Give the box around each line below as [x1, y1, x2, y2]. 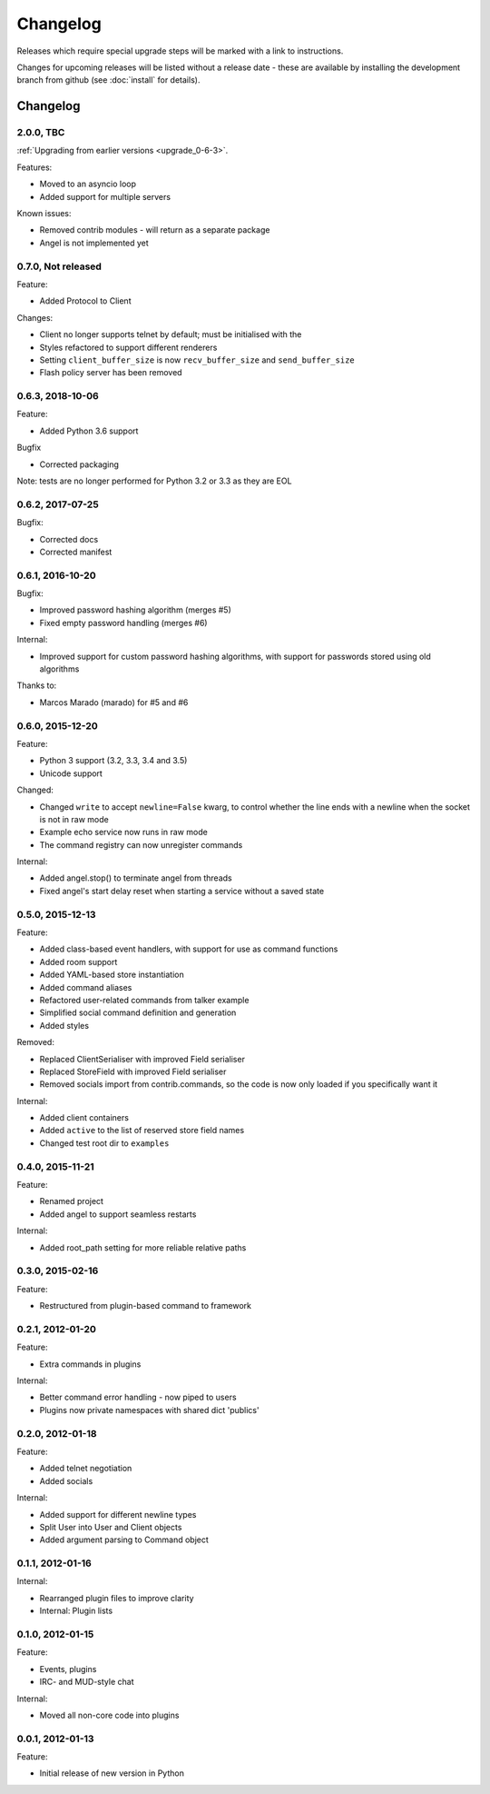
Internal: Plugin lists [39, 1605, 113, 1617]
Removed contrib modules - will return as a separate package [39, 224, 270, 235]
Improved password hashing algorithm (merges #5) [39, 604, 231, 615]
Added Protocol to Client [39, 295, 132, 306]
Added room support [39, 956, 118, 967]
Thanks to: [16, 680, 57, 691]
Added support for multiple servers [39, 191, 171, 202]
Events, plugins [39, 1663, 97, 1674]
